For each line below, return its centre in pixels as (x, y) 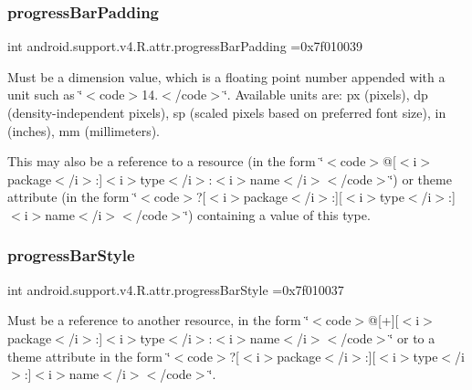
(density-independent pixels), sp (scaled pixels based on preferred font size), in (227, 112)
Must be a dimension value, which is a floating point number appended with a (226, 76)
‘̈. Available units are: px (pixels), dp (325, 95)
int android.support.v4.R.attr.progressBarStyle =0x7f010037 (176, 289)
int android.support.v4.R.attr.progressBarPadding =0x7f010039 (185, 46)
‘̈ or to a (412, 337)
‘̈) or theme (420, 179)
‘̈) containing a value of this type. (278, 214)
